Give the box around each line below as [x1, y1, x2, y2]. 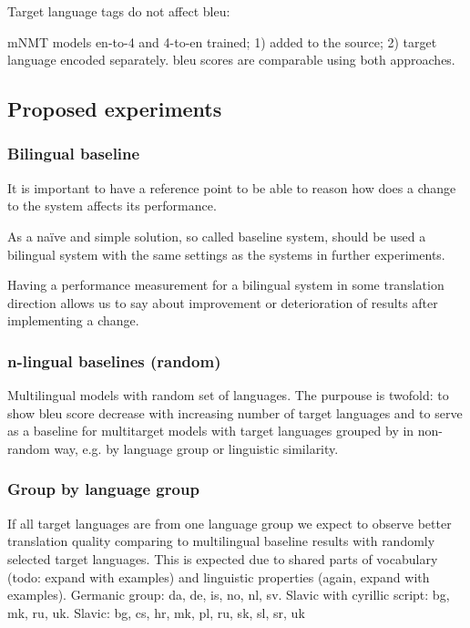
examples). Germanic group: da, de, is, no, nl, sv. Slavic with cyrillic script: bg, [7, 585, 450, 604]
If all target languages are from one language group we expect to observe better [7, 513, 452, 532]
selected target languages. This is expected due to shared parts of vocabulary [7, 549, 438, 568]
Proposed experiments [7, 95, 222, 123]
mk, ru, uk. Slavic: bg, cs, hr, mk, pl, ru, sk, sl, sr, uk [7, 602, 305, 622]
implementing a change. [7, 311, 139, 330]
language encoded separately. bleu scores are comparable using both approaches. [7, 50, 455, 69]
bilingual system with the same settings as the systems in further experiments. [7, 244, 445, 263]
